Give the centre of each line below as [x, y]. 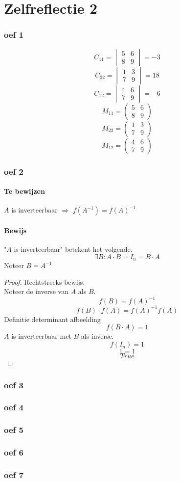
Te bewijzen [24, 191]
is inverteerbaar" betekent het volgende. [73, 249]
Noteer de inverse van [36, 291]
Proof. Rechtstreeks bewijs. [45, 281]
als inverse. [97, 336]
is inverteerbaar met [41, 336]
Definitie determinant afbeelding [52, 319]
